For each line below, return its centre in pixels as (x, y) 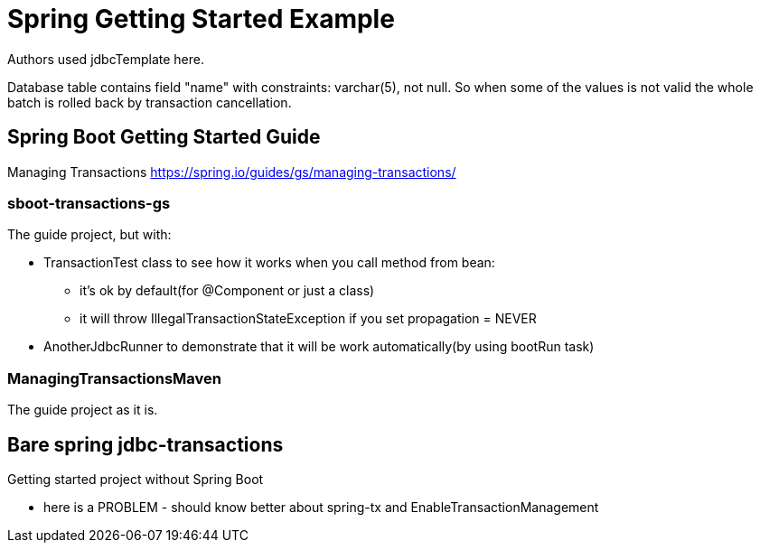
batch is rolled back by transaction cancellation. (150, 102)
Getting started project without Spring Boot (136, 479)
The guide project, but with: (89, 235)
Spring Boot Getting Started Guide (164, 137)
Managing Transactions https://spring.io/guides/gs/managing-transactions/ (232, 172)
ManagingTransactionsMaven (114, 378)
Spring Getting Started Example (201, 19)
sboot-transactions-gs (89, 203)
